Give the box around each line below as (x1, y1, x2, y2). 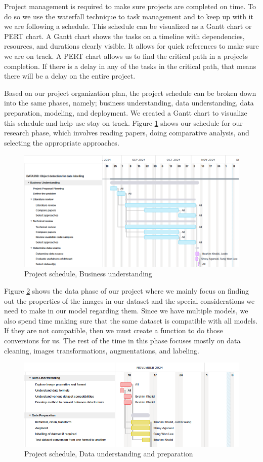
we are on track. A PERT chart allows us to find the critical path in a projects (4, 50, 248, 61)
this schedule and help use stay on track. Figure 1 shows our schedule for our (4, 117, 243, 128)
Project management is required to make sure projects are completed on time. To (4, 1, 256, 11)
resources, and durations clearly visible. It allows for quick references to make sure (4, 41, 259, 51)
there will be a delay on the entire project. (4, 70, 136, 81)
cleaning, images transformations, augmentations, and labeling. (4, 345, 199, 356)
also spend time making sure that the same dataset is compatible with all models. (4, 315, 258, 326)
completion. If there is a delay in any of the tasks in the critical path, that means (4, 60, 256, 71)
